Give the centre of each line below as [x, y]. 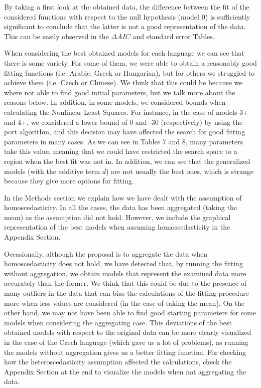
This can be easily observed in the [56, 36]
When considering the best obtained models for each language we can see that [124, 53]
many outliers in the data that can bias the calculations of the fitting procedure [127, 293]
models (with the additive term [52, 171]
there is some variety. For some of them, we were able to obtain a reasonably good [130, 62]
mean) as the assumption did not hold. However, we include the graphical [117, 217]
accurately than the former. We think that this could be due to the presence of [125, 283]
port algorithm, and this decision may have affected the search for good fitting [124, 132]
